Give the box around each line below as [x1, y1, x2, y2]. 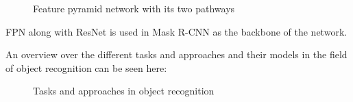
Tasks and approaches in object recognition [33, 84, 215, 98]
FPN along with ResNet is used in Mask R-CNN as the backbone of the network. [5, 24, 348, 38]
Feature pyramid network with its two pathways [33, 1, 235, 15]
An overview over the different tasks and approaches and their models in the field [5, 47, 348, 62]
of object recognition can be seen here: [5, 60, 167, 75]
